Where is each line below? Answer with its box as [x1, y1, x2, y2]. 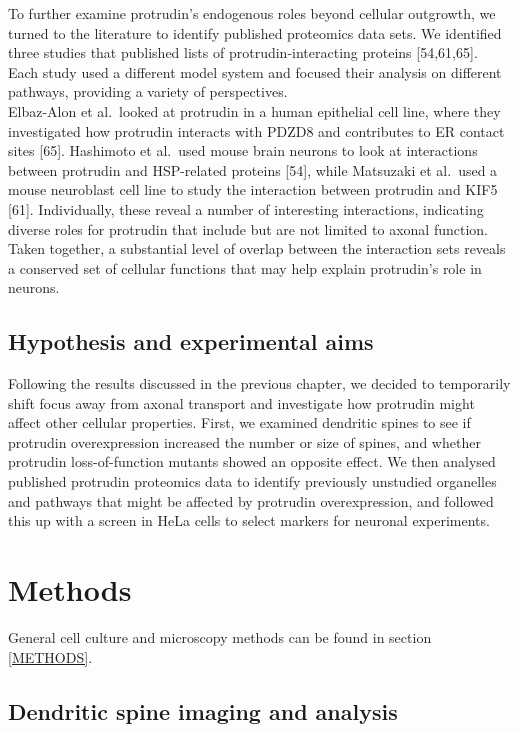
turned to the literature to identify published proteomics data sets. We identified [8, 22, 502, 43]
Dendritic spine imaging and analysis [8, 695, 398, 726]
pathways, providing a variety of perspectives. [8, 81, 288, 102]
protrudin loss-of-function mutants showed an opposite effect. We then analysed [8, 451, 496, 472]
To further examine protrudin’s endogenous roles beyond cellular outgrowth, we [8, 3, 496, 23]
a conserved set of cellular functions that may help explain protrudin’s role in [8, 257, 482, 278]
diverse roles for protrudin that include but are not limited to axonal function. [8, 218, 488, 239]
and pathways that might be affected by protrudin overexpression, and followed [8, 490, 494, 511]
